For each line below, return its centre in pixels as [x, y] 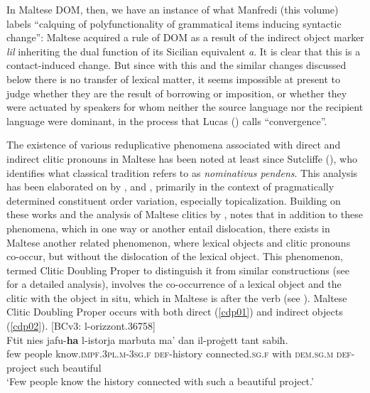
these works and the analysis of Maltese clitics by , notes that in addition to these [185, 214]
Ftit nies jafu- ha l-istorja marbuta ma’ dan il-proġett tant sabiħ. [147, 339]
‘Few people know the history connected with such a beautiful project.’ [160, 381]
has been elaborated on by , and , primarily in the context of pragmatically [170, 187]
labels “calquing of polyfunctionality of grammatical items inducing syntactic [174, 23]
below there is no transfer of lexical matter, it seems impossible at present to [174, 79]
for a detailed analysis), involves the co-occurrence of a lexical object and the [174, 284]
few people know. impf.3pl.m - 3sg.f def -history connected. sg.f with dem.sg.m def [179, 354]
